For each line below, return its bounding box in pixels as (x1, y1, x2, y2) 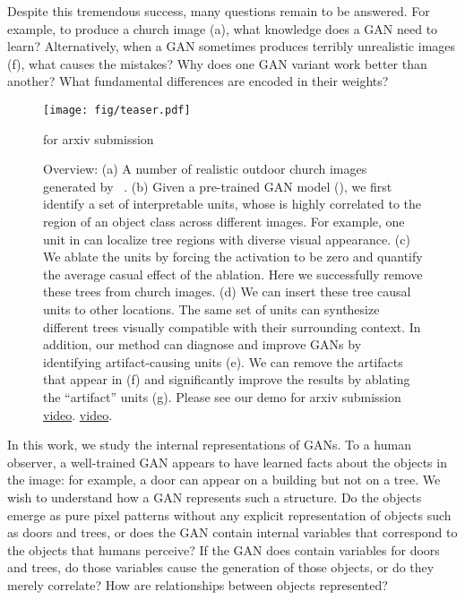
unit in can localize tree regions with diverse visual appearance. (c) (43, 229, 410, 248)
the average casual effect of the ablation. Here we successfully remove (43, 264, 423, 283)
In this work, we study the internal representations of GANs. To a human (7, 435, 411, 454)
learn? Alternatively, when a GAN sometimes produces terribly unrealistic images (7, 37, 456, 56)
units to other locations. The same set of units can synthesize (43, 299, 380, 318)
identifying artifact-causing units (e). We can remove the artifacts (43, 352, 403, 371)
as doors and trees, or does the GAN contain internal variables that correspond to (7, 523, 458, 542)
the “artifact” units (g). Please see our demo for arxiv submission (43, 387, 401, 406)
